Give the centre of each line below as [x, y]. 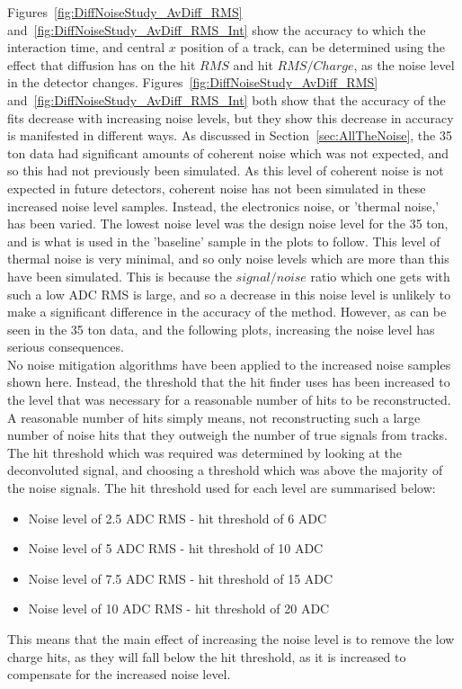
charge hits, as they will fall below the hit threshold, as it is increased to [207, 656]
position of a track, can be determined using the [313, 47]
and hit [253, 64]
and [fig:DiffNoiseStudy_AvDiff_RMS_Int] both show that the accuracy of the [227, 99]
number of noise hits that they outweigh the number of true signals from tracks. [227, 435]
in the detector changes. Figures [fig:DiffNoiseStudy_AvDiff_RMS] [193, 82]
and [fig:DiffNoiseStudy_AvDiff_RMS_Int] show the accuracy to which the [217, 29]
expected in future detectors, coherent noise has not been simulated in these [217, 188]
